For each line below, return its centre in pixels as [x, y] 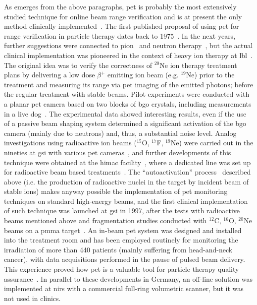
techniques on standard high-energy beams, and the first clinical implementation [126, 201]
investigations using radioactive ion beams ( [70, 143]
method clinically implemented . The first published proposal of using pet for [122, 26]
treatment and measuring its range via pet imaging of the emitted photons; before [128, 84]
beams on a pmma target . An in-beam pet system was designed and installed [123, 230]
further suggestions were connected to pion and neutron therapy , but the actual [128, 45]
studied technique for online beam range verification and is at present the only [123, 16]
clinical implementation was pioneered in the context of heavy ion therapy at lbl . [128, 55]
